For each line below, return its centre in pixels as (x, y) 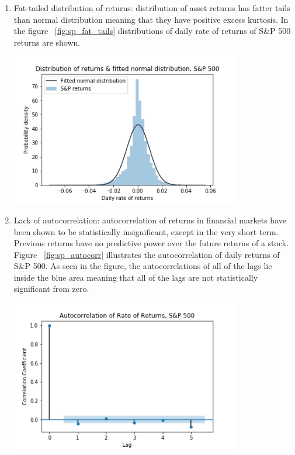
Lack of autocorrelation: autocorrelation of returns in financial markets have (150, 220)
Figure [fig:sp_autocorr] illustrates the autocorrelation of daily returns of (147, 254)
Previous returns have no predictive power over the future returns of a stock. (151, 243)
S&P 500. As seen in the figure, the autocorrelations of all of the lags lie (143, 266)
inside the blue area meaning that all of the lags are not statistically (136, 277)
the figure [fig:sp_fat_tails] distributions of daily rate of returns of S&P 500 (152, 31)
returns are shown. (47, 42)
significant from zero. (51, 289)
